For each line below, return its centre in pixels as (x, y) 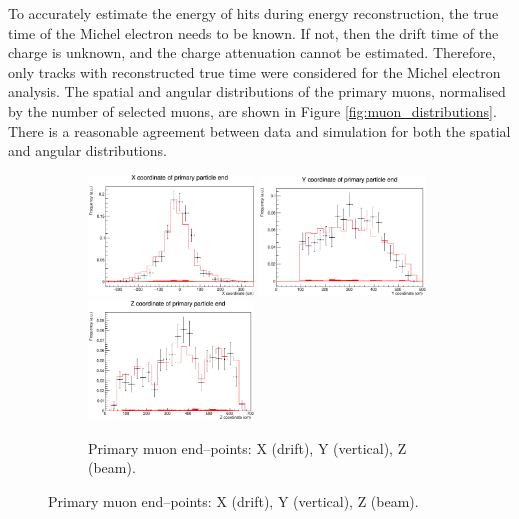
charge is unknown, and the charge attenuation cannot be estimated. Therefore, (252, 52)
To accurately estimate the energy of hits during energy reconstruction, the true (253, 13)
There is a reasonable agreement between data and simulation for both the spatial (259, 130)
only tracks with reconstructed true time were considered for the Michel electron (254, 71)
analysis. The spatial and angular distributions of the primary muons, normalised (257, 91)
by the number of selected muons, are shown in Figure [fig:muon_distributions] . (252, 110)
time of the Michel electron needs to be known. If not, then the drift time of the (253, 32)
